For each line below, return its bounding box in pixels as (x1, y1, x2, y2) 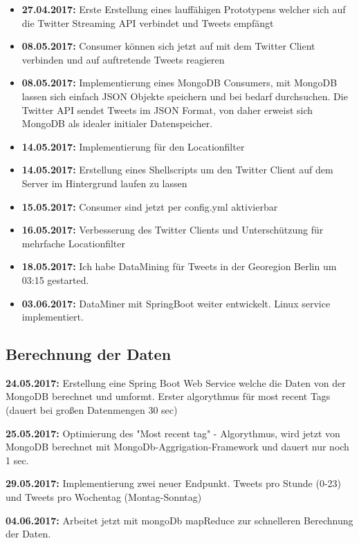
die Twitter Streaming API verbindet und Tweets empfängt (21, 15, 274, 30)
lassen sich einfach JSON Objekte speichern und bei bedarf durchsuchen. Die (21, 88, 348, 103)
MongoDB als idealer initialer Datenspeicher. (21, 116, 213, 131)
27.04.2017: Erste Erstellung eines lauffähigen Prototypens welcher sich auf (21, 2, 346, 16)
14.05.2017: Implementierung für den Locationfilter (21, 139, 245, 153)
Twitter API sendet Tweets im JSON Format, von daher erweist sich (21, 102, 313, 117)
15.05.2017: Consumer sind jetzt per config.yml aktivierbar (21, 199, 278, 213)
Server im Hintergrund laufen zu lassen (21, 175, 187, 190)
